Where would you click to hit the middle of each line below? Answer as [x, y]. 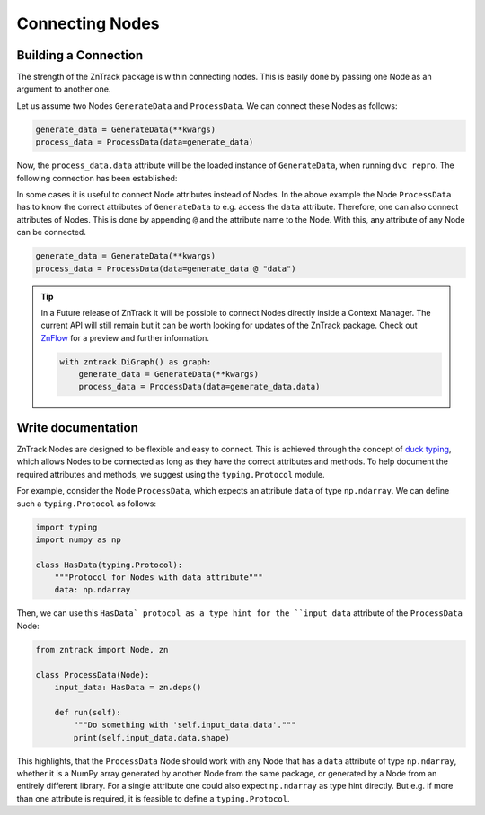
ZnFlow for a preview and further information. [125, 337]
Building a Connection [80, 55]
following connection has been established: [97, 178]
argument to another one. [64, 89]
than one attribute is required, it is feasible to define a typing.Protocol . [153, 798]
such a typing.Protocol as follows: [87, 504]
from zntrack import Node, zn [102, 649]
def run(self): [88, 712]
